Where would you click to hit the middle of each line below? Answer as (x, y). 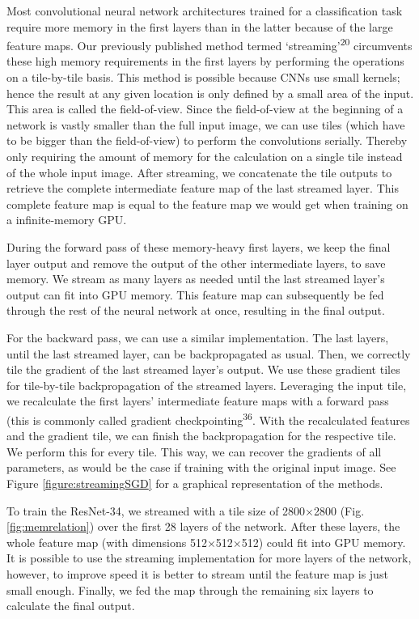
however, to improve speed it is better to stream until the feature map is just (197, 573)
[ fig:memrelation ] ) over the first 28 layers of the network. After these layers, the (203, 526)
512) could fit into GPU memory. (324, 542)
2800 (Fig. (339, 510)
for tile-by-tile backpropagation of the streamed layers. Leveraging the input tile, (207, 385)
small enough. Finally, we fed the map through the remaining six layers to (190, 589)
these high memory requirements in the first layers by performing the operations (205, 61)
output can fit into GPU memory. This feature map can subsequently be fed (195, 294)
